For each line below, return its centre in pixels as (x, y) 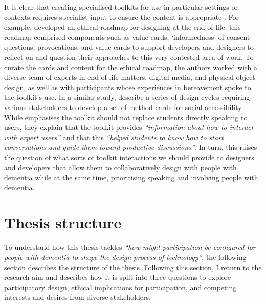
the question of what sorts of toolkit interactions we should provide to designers (129, 157)
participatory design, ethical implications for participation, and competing (120, 287)
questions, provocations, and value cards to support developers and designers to (129, 47)
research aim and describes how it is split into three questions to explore (118, 277)
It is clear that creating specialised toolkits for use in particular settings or (121, 7)
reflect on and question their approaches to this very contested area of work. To (129, 57)
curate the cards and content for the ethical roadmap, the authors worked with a (131, 67)
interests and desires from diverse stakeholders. (77, 297)
